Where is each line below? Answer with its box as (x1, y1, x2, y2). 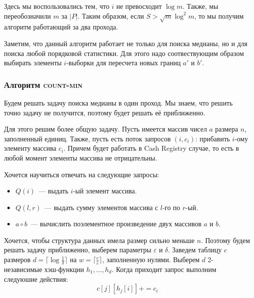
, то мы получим (194, 10, 244, 21)
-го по (162, 202, 180, 212)
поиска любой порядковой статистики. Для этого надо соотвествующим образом (4, 48, 244, 58)
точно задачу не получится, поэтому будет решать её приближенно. (4, 107, 205, 117)
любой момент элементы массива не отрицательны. (4, 152, 157, 163)
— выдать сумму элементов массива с (45, 202, 158, 212)
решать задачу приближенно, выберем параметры (4, 244, 152, 255)
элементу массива (4, 143, 56, 153)
